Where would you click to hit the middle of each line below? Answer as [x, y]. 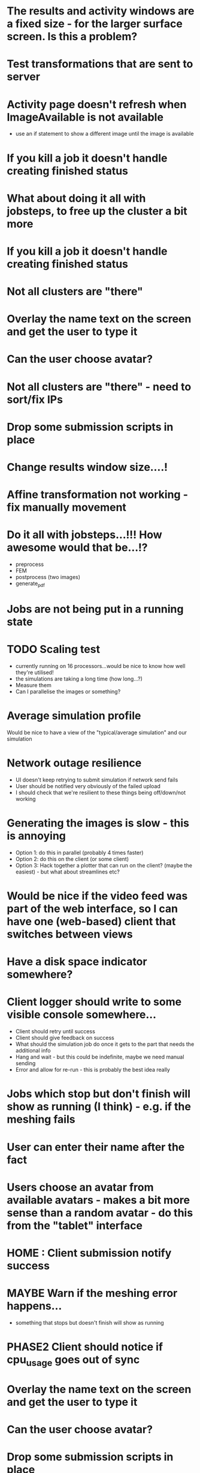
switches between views [70, 934]
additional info [33, 1051]
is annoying [37, 836]
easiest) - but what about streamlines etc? [68, 872]
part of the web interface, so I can [93, 909]
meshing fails [41, 1119]
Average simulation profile [74, 716]
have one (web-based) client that [91, 922]
